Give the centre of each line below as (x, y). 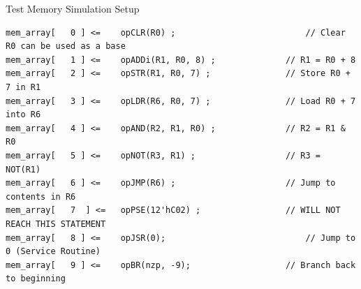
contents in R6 (41, 197)
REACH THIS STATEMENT (56, 224)
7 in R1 (23, 87)
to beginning (36, 279)
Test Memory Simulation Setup (73, 8)
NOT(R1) (23, 169)
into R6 (23, 115)
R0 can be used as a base (66, 46)
